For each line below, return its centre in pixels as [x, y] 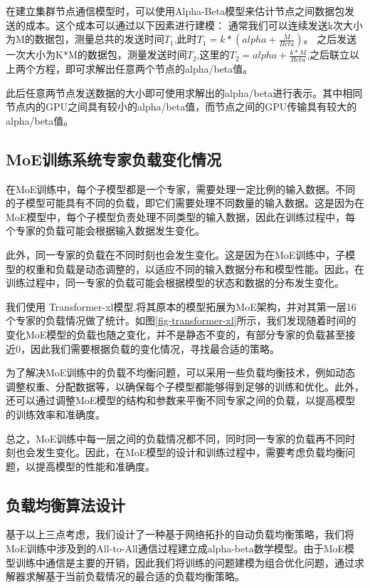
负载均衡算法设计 [65, 504]
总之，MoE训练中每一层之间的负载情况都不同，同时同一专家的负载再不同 [176, 438]
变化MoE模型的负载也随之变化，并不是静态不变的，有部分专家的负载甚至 [176, 334]
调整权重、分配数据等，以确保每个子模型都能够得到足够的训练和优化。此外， [185, 386]
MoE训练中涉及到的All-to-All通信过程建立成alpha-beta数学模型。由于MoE [175, 548]
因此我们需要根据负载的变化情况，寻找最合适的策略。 [155, 348]
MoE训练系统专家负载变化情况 [113, 159]
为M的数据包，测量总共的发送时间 [85, 39]
